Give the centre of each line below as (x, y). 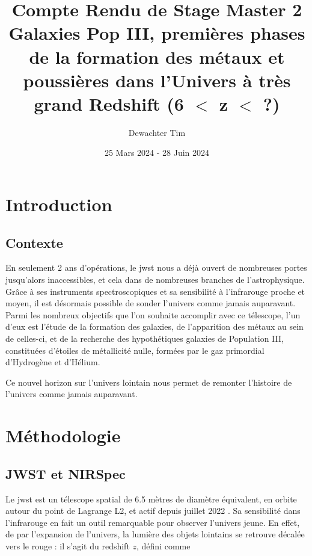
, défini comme (164, 545)
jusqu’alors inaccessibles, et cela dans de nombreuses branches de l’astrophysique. (155, 280)
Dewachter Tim (157, 132)
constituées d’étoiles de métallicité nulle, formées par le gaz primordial (135, 350)
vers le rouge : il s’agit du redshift (68, 545)
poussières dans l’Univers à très (157, 80)
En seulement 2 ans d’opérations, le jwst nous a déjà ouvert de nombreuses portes (156, 267)
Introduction (59, 204)
